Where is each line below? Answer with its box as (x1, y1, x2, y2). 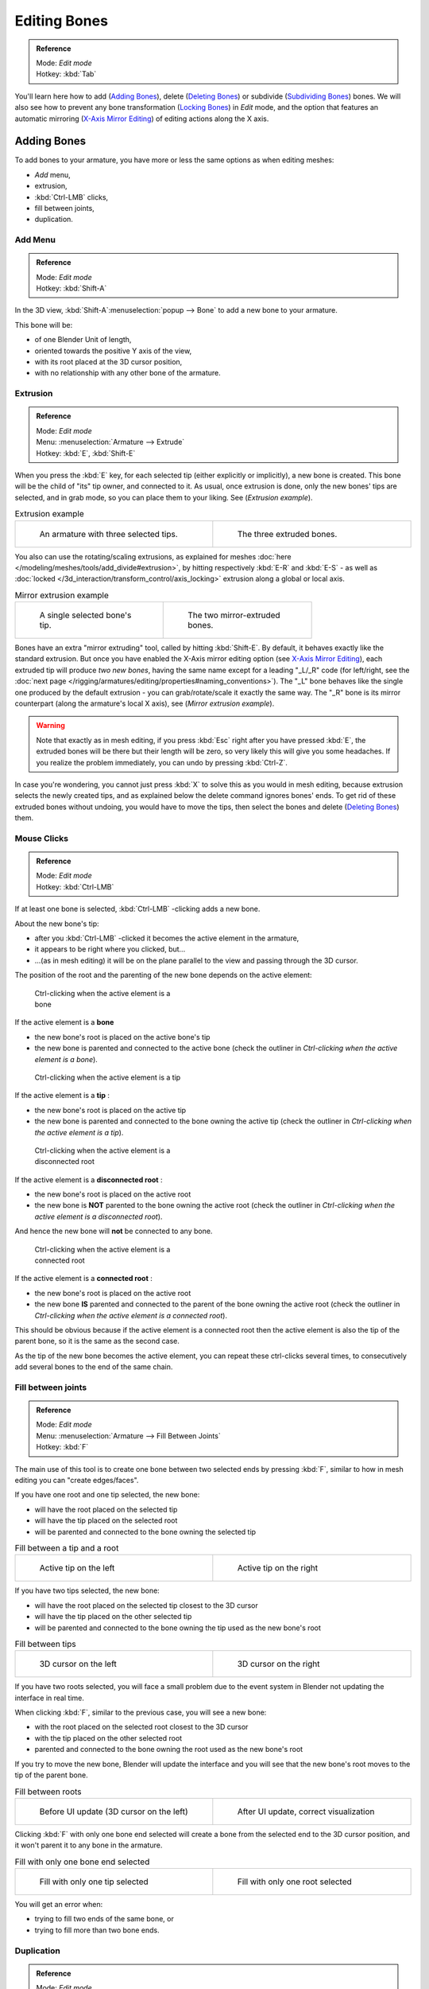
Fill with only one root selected (237, 1876, 353, 1887)
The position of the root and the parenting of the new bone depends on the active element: (14, 971, 313, 980)
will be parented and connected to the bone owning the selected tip (34, 1527, 257, 1536)
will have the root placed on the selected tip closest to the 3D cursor (34, 1600, 258, 1610)
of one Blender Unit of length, (34, 335, 132, 344)
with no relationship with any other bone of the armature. (34, 368, 222, 378)
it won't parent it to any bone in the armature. (14, 1840, 163, 1850)
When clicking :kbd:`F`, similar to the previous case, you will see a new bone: (14, 1707, 267, 1718)
